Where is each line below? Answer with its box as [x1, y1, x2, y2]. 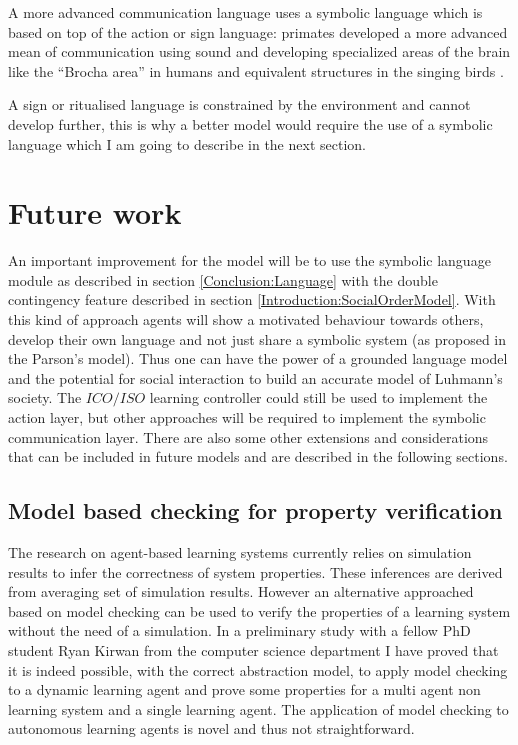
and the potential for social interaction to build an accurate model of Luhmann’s [8, 367, 503, 388]
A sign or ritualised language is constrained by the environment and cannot [8, 94, 471, 115]
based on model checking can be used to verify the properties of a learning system [8, 600, 511, 621]
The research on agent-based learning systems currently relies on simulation [8, 542, 472, 563]
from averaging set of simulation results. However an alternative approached [8, 581, 474, 602]
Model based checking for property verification [8, 495, 503, 526]
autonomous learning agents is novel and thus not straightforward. [8, 718, 415, 739]
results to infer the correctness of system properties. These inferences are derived [8, 561, 503, 582]
